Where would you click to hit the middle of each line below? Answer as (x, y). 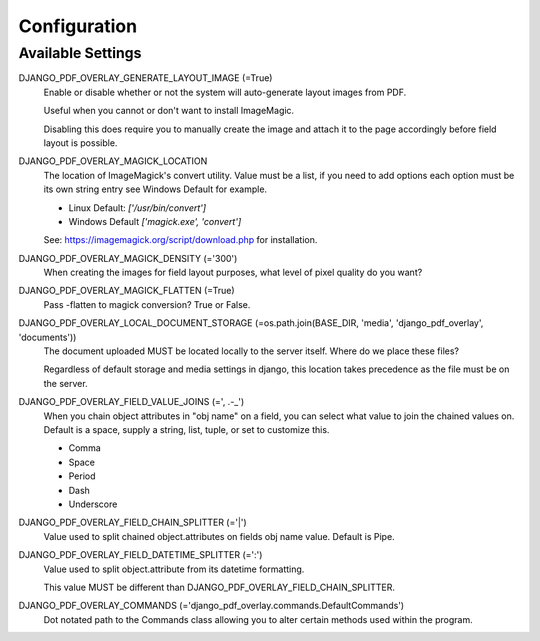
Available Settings (80, 53)
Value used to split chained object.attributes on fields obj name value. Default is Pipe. (219, 536)
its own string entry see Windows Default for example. (155, 189)
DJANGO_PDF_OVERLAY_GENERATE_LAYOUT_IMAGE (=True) (145, 78)
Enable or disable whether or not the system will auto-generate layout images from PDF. (225, 92)
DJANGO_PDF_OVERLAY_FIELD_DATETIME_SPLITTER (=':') (140, 555)
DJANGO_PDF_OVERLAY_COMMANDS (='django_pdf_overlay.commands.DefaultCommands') (211, 606)
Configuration (78, 26)
